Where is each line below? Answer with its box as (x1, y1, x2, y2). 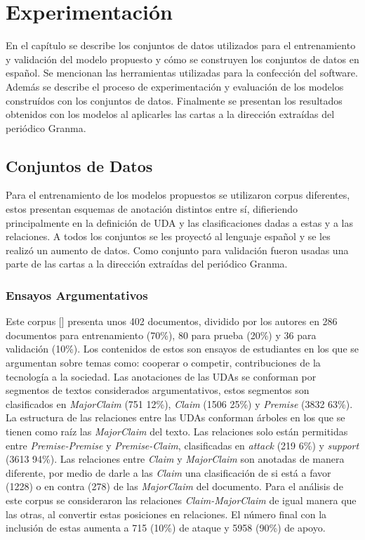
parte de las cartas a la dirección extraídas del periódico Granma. (6, 256, 288, 271)
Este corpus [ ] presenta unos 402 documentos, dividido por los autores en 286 (6, 314, 338, 329)
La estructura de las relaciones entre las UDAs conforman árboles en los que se (6, 410, 345, 425)
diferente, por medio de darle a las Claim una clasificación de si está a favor (6, 465, 331, 480)
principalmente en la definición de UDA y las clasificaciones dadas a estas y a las (6, 215, 353, 230)
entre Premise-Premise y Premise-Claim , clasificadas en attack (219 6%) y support (6, 437, 359, 452)
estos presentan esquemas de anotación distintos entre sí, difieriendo (6, 202, 298, 216)
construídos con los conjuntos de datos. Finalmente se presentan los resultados (6, 93, 343, 107)
